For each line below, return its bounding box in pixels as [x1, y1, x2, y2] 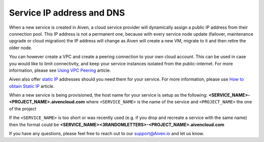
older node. [9, 44, 33, 51]
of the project [9, 105, 37, 112]
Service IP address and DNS [9, 7, 125, 18]
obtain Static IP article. [9, 83, 55, 89]
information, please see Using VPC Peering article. [9, 67, 111, 73]
